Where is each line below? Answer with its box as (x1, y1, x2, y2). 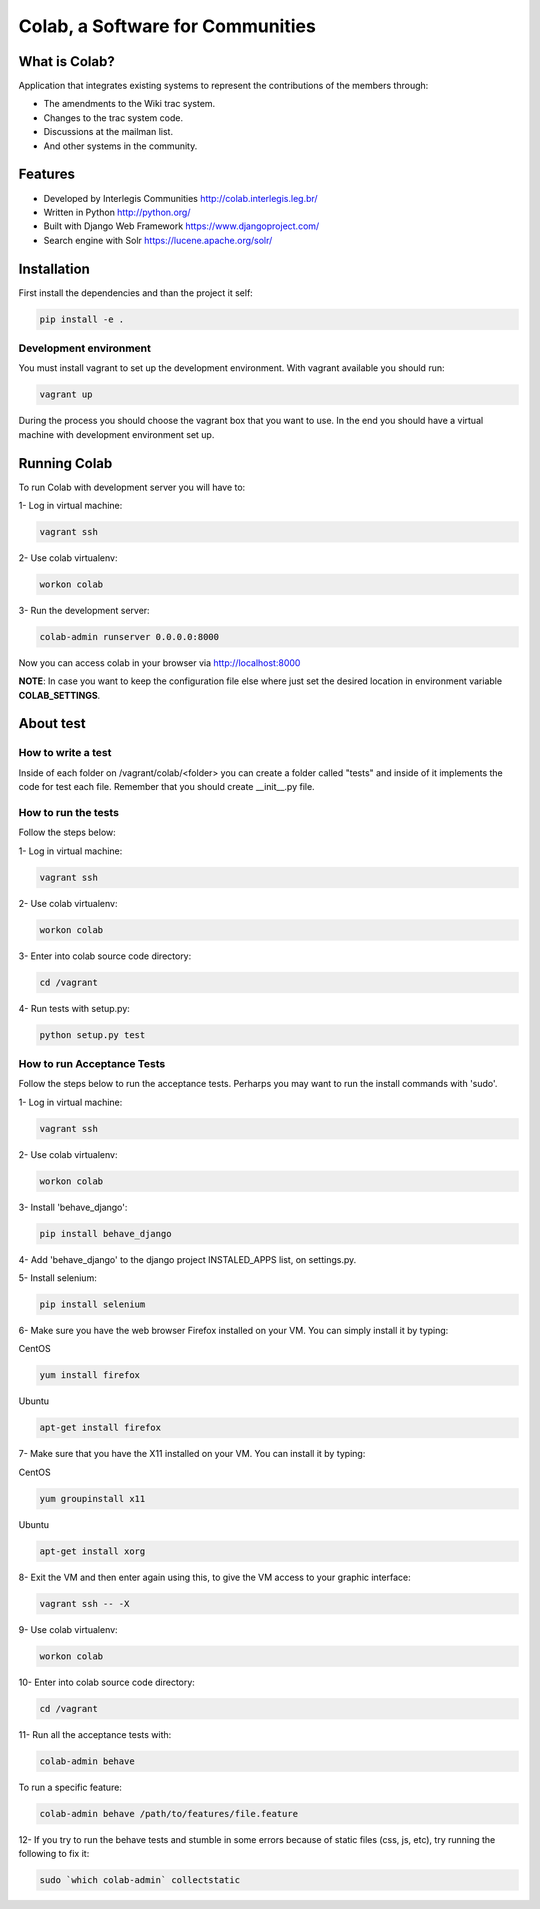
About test (18, 715, 86, 732)
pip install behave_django (39, 1228, 172, 1239)
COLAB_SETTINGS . (18, 689, 101, 701)
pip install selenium (39, 1299, 146, 1310)
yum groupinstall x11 (39, 1493, 146, 1504)
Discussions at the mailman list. (43, 126, 174, 138)
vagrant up (39, 389, 93, 400)
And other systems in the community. (43, 140, 198, 152)
